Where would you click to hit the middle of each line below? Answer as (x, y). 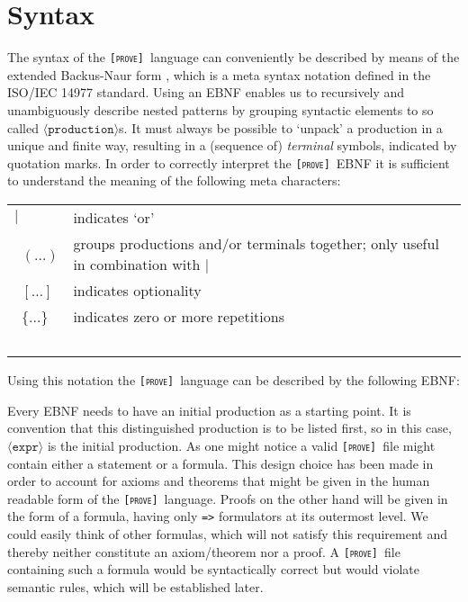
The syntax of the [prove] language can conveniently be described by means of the (234, 57)
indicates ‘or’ (114, 217)
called (23, 127)
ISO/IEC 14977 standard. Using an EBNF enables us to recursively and (206, 92)
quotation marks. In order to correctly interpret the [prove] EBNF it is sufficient (229, 162)
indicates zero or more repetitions (179, 316)
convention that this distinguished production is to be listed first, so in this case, (229, 428)
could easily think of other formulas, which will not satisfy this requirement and (228, 534)
